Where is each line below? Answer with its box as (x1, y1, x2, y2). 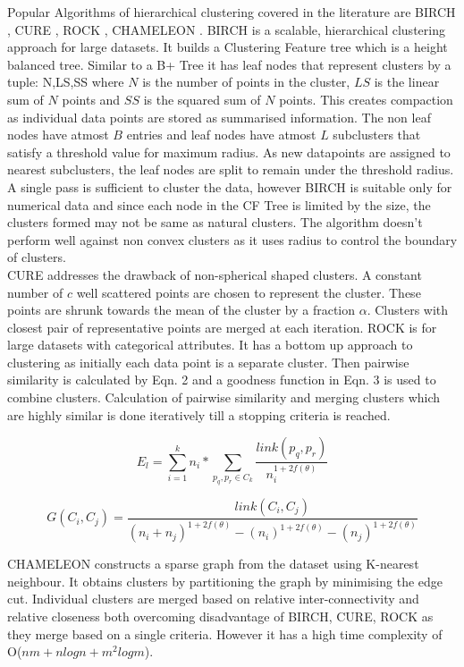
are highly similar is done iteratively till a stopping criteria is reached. (7, 405, 391, 424)
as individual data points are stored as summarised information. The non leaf (7, 107, 431, 126)
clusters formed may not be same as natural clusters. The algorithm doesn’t (7, 213, 423, 232)
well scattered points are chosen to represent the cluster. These (76, 283, 421, 301)
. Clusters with (367, 300, 449, 319)
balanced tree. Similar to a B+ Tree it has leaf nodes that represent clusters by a (7, 55, 451, 73)
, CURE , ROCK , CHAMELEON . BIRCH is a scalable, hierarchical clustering (7, 20, 445, 38)
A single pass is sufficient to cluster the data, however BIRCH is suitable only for (7, 177, 452, 196)
